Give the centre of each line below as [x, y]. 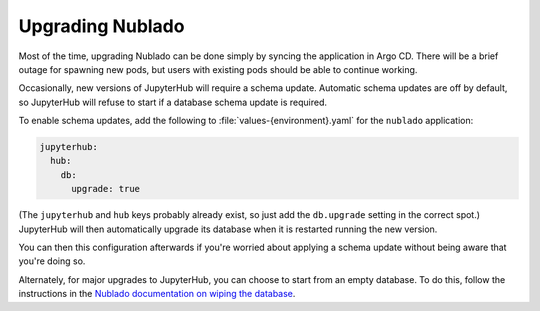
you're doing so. [52, 261]
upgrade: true [105, 189]
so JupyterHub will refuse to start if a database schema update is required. [173, 102]
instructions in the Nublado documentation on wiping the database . [157, 294]
